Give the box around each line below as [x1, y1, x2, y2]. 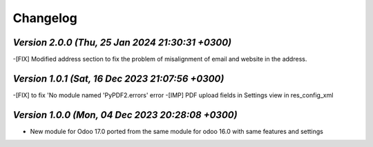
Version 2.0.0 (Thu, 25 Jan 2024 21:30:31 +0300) [12, 37, 231, 48]
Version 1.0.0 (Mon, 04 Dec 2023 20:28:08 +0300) [12, 109, 238, 121]
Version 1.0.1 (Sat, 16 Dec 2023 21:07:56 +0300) [12, 72, 224, 84]
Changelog [12, 10, 77, 26]
